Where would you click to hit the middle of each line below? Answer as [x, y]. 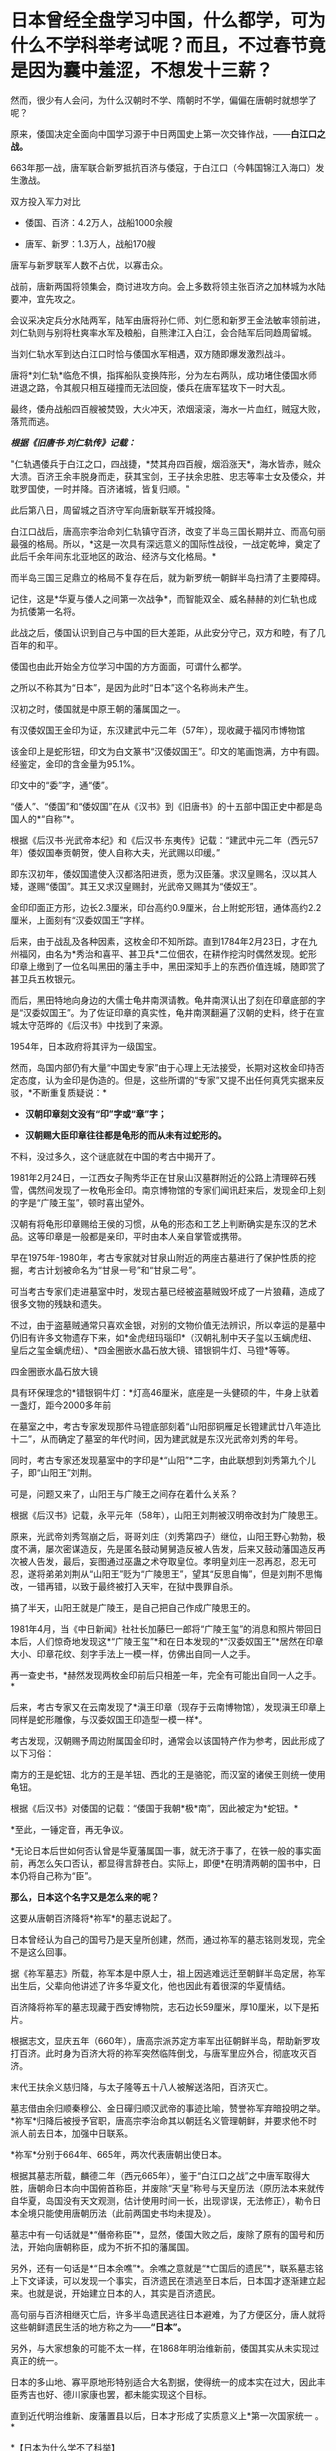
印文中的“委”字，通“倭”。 [62, 785]
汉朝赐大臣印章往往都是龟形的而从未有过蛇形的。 [125, 1135]
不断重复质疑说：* [70, 1092]
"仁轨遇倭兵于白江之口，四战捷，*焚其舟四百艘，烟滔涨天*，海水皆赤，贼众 [166, 463]
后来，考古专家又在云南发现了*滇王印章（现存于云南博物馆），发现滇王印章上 [168, 1707]
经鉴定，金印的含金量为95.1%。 [75, 763]
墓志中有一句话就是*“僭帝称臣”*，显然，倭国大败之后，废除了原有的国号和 [163, 2234]
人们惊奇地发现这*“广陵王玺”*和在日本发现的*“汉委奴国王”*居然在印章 [180, 1641]
